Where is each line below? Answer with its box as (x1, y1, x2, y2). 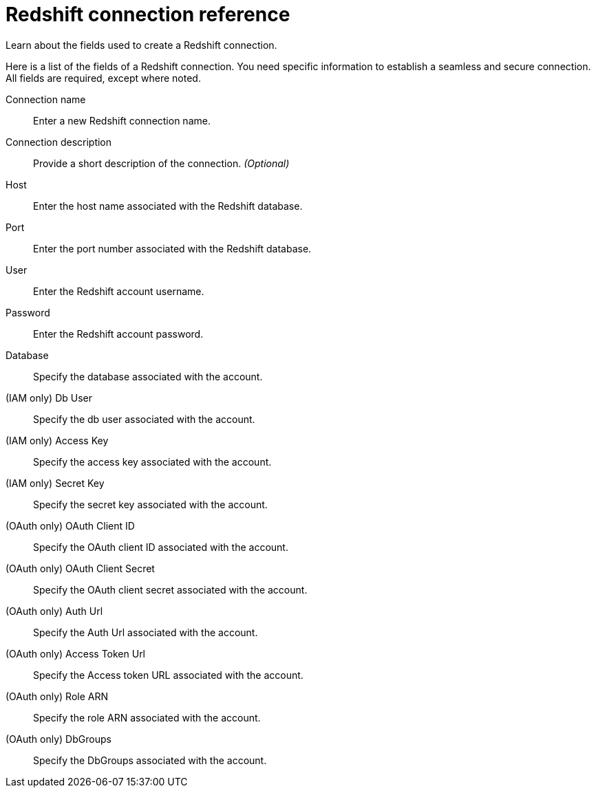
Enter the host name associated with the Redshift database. (33, 199, 303, 212)
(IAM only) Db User (6, 391, 92, 404)
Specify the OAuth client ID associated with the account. (33, 541, 288, 553)
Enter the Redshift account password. (33, 327, 204, 340)
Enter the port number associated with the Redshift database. (33, 242, 312, 254)
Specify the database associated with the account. (33, 370, 263, 382)
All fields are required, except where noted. (6, 72, 201, 84)
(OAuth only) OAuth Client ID (6, 519, 135, 532)
